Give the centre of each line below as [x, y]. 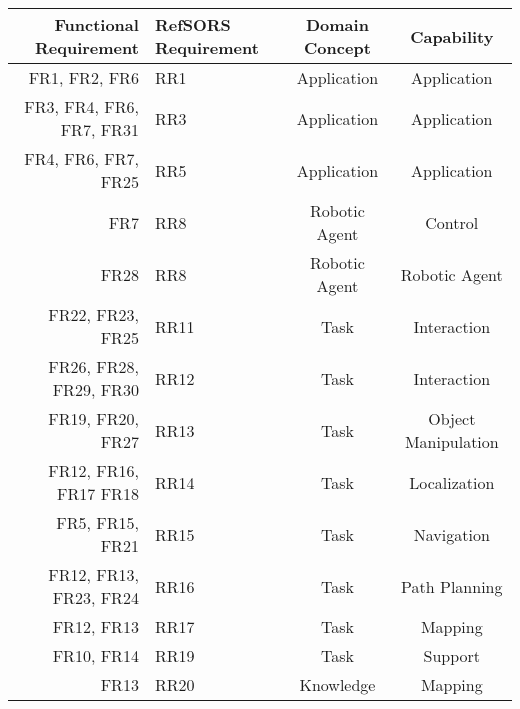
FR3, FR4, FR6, [81, 106]
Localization [452, 482]
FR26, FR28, [93, 366]
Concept [337, 47]
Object [452, 418]
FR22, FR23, [93, 314]
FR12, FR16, [93, 470]
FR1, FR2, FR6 [83, 77]
